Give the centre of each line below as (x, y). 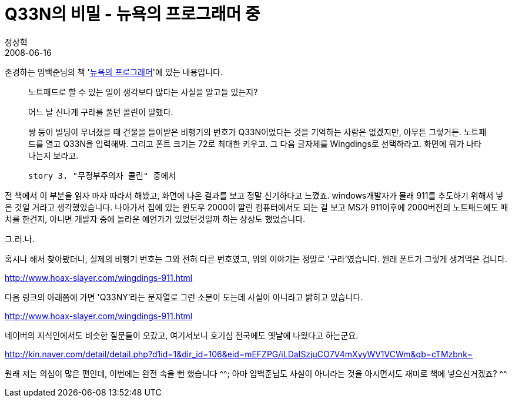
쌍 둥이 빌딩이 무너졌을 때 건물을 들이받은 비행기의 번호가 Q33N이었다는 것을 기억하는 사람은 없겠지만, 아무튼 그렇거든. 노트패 (257, 132)
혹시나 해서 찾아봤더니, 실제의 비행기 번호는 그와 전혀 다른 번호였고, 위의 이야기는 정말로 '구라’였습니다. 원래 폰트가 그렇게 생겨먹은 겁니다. (256, 259)
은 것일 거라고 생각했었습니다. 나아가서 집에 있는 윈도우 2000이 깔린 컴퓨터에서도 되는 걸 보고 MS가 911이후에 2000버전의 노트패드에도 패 (257, 207)
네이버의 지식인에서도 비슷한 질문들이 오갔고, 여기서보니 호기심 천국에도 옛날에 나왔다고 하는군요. (182, 335)
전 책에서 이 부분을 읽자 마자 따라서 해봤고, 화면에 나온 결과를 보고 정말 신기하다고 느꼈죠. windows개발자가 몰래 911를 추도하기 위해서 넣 (254, 195)
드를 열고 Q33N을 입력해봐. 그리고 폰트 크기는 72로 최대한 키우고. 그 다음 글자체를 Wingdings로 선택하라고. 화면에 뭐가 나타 (255, 143)
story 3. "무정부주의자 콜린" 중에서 (102, 175)
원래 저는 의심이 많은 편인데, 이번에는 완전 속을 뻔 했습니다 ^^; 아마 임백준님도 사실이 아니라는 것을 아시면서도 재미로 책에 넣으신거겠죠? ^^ (256, 373)
